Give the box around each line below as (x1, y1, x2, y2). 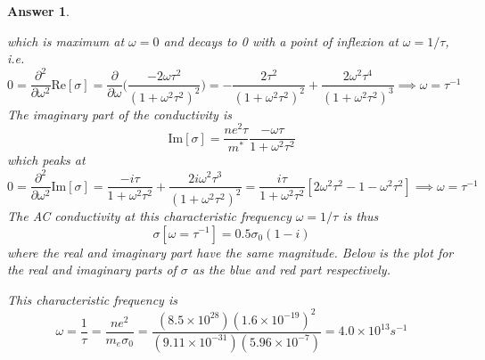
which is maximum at (7, 31, 125, 50)
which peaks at (7, 151, 86, 169)
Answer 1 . (7, 2, 70, 20)
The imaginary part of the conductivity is (7, 104, 232, 123)
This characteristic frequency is (7, 290, 177, 308)
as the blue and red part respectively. (192, 260, 390, 279)
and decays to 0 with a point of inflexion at (163, 31, 399, 50)
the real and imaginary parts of (7, 260, 177, 279)
